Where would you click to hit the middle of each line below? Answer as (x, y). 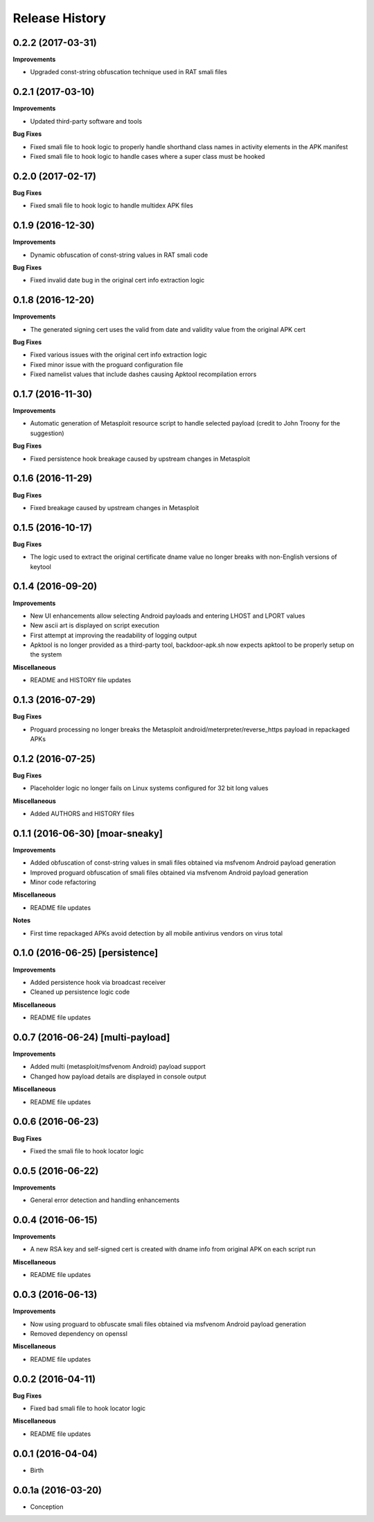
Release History (60, 18)
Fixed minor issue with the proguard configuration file (107, 364)
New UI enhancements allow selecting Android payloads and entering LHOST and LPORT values (168, 616)
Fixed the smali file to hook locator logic (87, 1151)
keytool (41, 566)
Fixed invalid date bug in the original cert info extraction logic (117, 280)
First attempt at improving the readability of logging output (114, 635)
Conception (47, 1507)
